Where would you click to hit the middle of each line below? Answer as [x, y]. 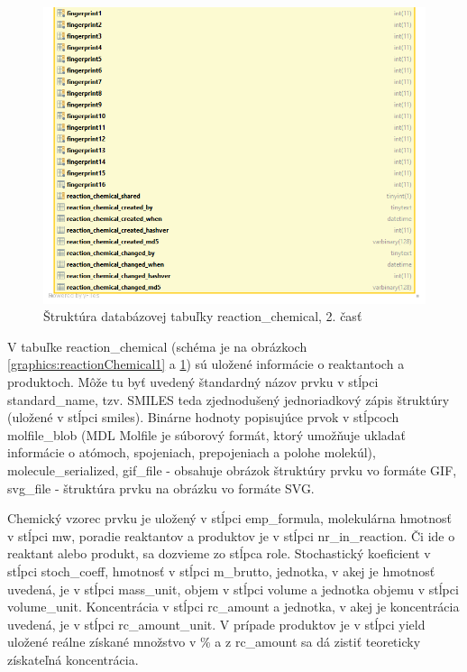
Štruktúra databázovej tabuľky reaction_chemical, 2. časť [203, 316]
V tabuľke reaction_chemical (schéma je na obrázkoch [157, 346]
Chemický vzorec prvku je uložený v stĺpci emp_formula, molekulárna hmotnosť [230, 518]
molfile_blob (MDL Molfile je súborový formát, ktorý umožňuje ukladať [207, 434]
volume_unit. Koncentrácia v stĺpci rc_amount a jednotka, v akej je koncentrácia [233, 607]
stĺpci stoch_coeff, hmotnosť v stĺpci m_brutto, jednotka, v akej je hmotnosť [221, 571]
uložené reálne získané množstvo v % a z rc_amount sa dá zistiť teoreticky [214, 642]
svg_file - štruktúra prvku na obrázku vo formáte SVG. [161, 488]
